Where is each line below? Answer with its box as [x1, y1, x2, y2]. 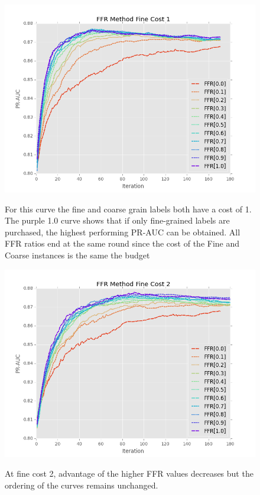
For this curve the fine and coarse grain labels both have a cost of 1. [5, 202, 252, 215]
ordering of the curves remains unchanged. [5, 478, 158, 491]
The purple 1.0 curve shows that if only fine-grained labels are [5, 214, 230, 227]
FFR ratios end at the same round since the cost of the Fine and [5, 237, 240, 250]
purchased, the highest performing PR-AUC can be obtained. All [5, 225, 240, 238]
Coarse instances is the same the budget [5, 248, 150, 261]
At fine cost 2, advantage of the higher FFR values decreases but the [5, 467, 253, 480]
